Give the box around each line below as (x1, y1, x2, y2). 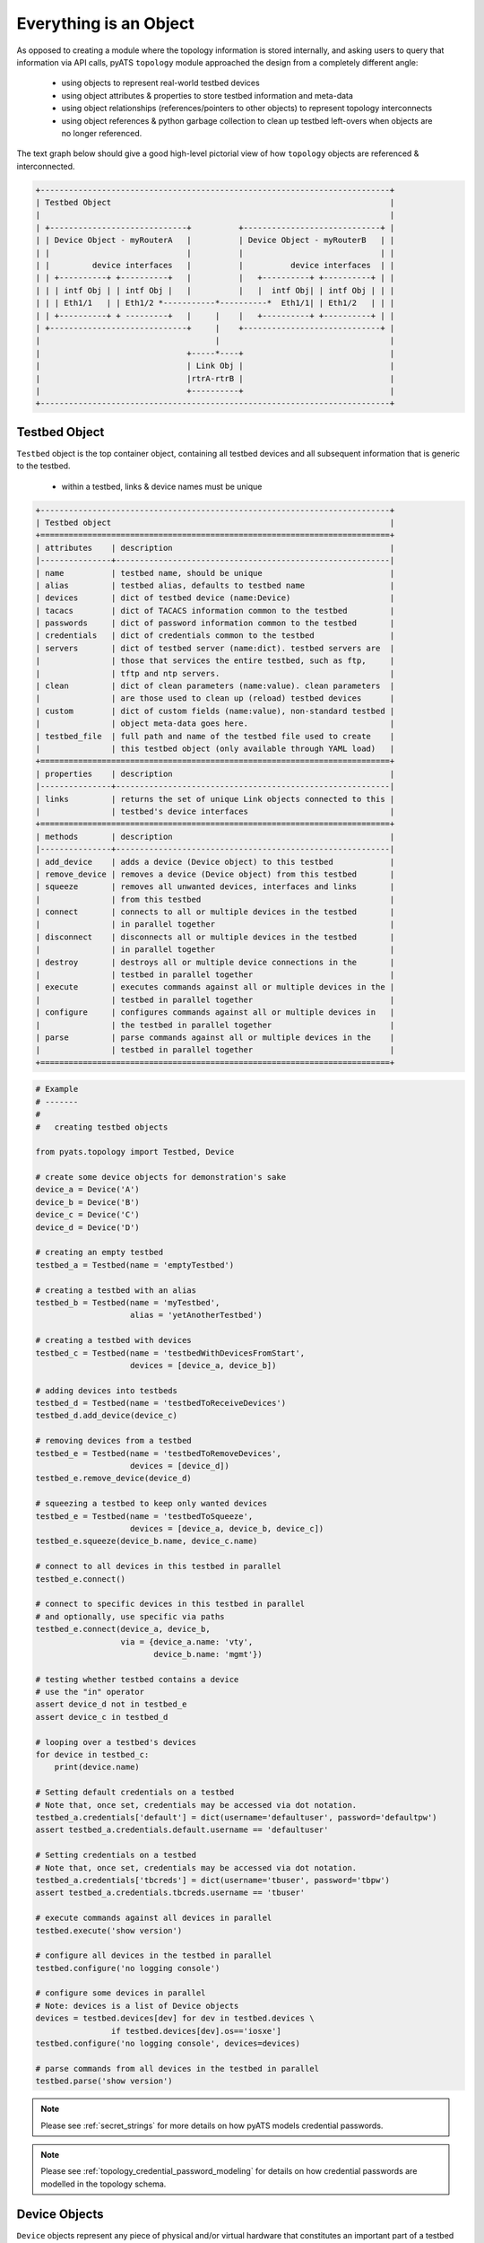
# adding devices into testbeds (35, 1385, 178, 1395)
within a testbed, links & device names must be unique (61, 481, 263, 492)
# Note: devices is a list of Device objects (35, 2001, 239, 2011)
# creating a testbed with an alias (35, 1285, 197, 1296)
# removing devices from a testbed (35, 1436, 192, 1446)
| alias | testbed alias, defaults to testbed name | (35, 580, 395, 590)
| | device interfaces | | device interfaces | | (35, 260, 395, 270)
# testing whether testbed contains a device (35, 1674, 239, 1684)
